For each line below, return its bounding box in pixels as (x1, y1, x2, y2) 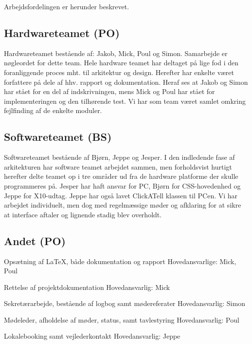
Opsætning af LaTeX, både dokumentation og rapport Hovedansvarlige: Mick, (4, 256, 236, 266)
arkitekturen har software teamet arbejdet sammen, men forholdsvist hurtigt (4, 161, 232, 172)
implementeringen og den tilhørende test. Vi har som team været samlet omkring (4, 96, 246, 106)
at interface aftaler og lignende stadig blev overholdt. (4, 209, 162, 219)
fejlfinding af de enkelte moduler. (4, 105, 102, 115)
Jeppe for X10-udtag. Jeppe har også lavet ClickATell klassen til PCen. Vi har (4, 190, 238, 200)
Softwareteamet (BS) (4, 129, 112, 144)
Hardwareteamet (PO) (4, 25, 120, 40)
